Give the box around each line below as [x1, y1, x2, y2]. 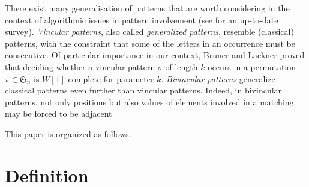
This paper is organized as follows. [5, 127, 131, 140]
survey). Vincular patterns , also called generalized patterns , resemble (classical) [5, 25, 294, 38]
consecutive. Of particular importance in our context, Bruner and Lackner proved [5, 49, 305, 61]
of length [165, 60, 198, 73]
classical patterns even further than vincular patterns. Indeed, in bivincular [5, 84, 282, 96]
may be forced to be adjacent [5, 107, 112, 120]
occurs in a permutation [208, 60, 296, 73]
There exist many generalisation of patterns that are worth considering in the [5, 2, 290, 14]
